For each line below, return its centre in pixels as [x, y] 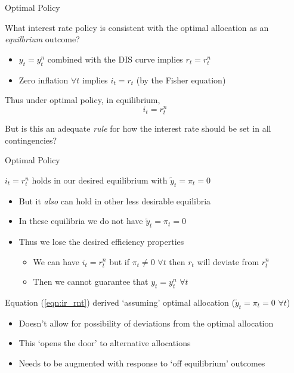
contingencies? [31, 140]
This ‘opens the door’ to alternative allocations [105, 343]
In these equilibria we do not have [81, 221]
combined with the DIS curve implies [115, 59]
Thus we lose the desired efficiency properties [101, 241]
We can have [56, 261]
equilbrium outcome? [42, 39]
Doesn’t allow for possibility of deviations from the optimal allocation [146, 323]
